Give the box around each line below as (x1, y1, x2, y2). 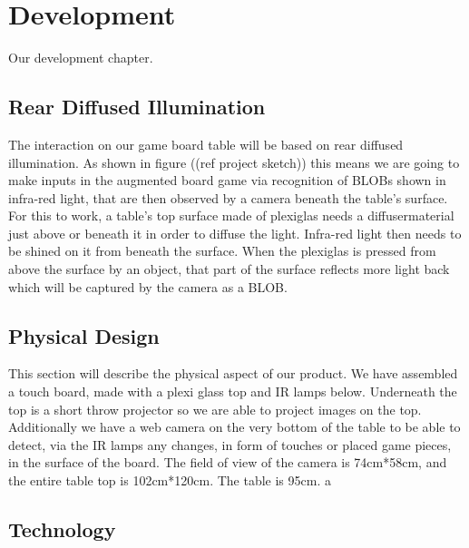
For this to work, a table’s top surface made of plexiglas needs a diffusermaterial (8, 206, 454, 225)
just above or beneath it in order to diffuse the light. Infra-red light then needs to (8, 223, 462, 242)
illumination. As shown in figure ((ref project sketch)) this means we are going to (8, 152, 460, 171)
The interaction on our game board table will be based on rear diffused (8, 134, 404, 153)
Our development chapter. (8, 48, 153, 67)
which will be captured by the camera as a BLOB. (8, 277, 288, 296)
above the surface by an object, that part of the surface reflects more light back (8, 259, 450, 279)
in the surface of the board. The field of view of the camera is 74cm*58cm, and (8, 453, 447, 472)
